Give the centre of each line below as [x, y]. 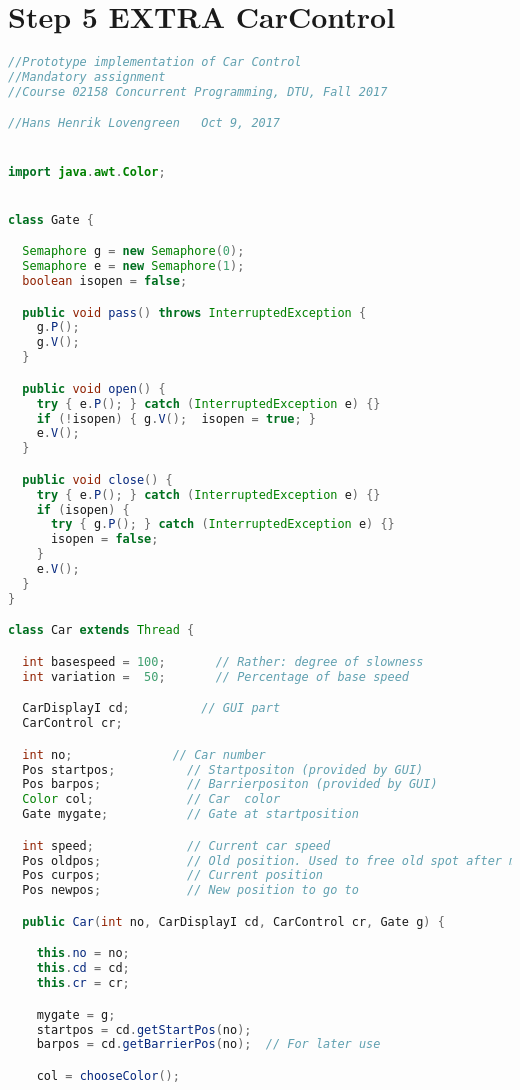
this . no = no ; [83, 953]
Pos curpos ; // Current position [173, 875]
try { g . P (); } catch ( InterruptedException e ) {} [222, 524]
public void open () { [94, 388]
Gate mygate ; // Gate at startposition [190, 814]
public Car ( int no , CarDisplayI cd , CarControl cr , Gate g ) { [233, 921]
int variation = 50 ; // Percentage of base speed [215, 676]
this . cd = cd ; [83, 968]
